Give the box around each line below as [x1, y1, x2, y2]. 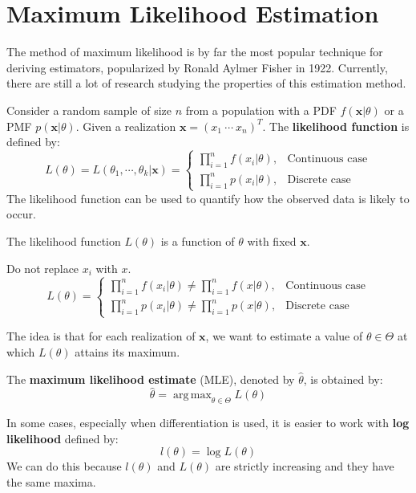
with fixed [247, 233, 297, 250]
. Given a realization [75, 117, 176, 134]
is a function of [160, 233, 235, 250]
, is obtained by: [303, 370, 383, 387]
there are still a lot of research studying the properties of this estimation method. [6, 75, 406, 92]
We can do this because [6, 458, 122, 475]
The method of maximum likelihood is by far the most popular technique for [6, 43, 383, 60]
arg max [172, 389, 212, 401]
